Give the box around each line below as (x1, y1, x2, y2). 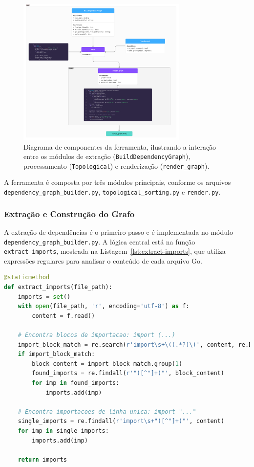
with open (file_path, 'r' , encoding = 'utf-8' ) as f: (18, 303, 190, 310)
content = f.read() (32, 312, 95, 319)
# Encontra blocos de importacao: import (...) (18, 331, 175, 338)
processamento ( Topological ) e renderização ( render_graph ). (23, 160, 210, 171)
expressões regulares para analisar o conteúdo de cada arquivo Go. (4, 255, 202, 266)
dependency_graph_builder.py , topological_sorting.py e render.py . (4, 187, 221, 197)
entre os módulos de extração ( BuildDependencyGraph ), (23, 151, 190, 161)
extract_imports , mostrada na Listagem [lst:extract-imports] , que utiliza (4, 246, 226, 256)
